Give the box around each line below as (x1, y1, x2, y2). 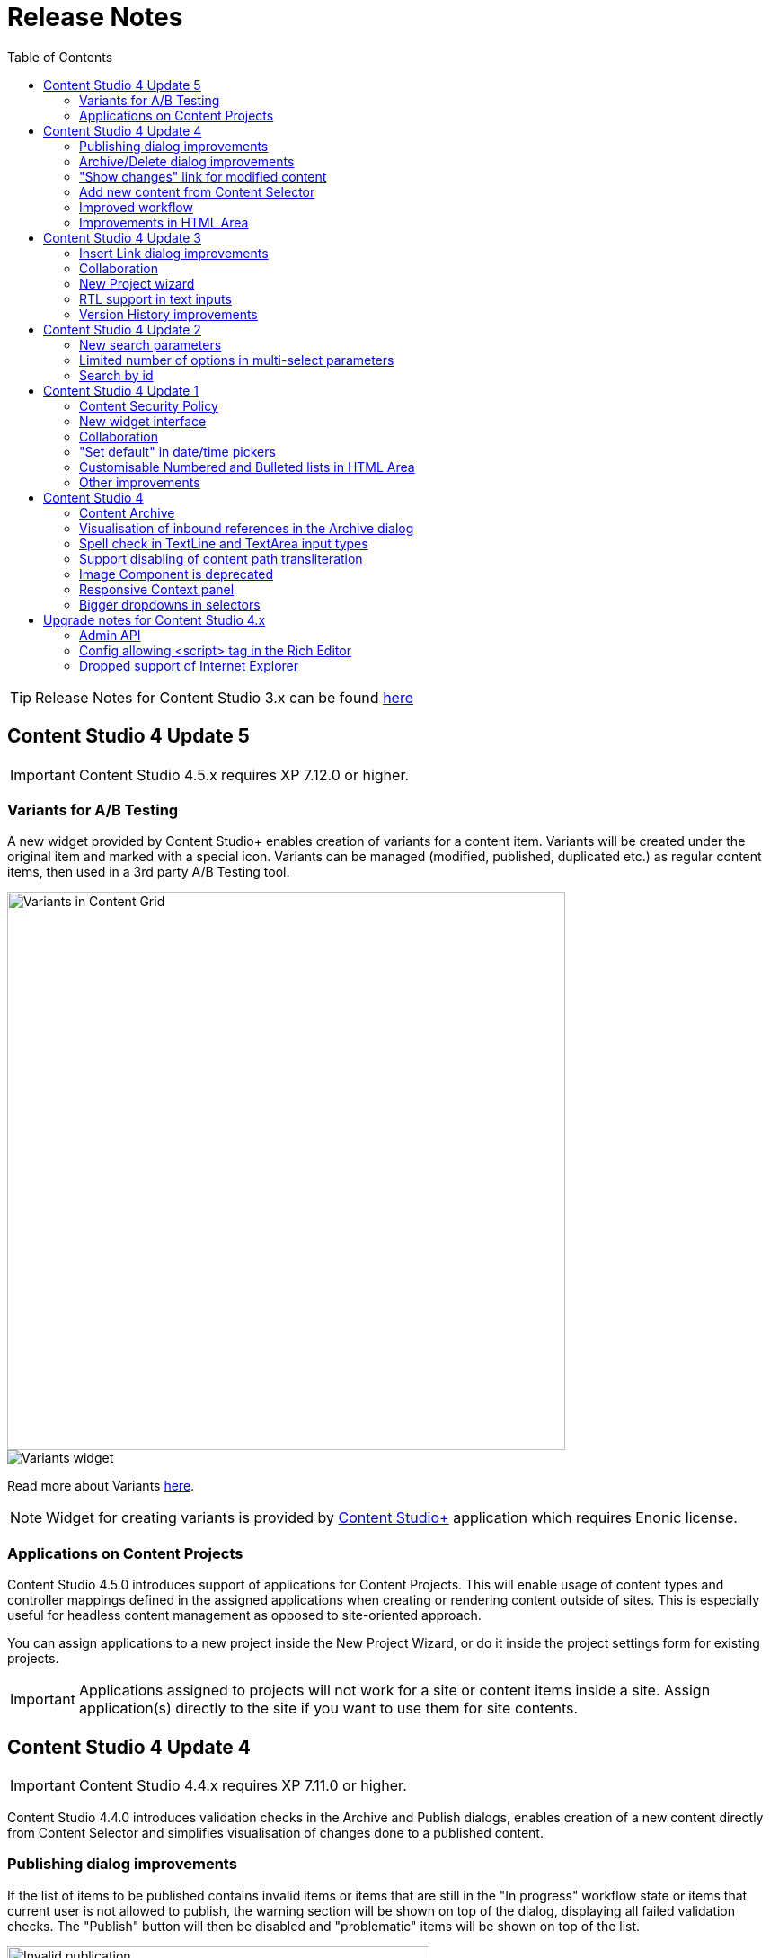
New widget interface (79, 413, 207, 429)
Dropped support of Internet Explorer (79, 657, 299, 673)
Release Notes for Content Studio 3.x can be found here (35, 688, 413, 707)
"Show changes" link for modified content (79, 168, 327, 184)
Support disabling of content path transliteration (79, 550, 363, 566)
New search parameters (79, 336, 222, 352)
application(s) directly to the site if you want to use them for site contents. (78, 1699, 579, 1718)
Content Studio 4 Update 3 (43, 229, 202, 245)
